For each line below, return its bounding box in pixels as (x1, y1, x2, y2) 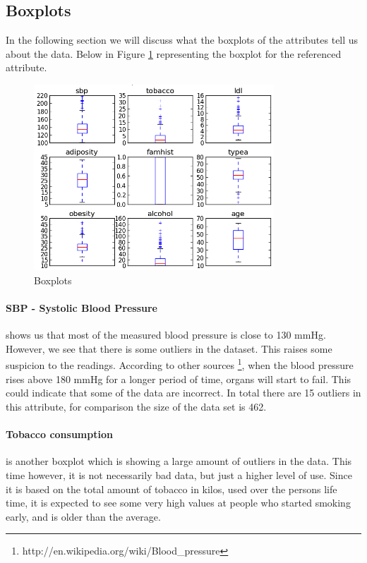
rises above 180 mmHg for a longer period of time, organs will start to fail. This (6, 371, 351, 386)
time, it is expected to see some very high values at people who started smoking (6, 495, 351, 510)
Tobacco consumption (6, 427, 113, 442)
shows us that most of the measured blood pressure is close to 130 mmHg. (6, 327, 326, 342)
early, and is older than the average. (6, 509, 161, 523)
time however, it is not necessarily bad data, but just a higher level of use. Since (6, 467, 352, 482)
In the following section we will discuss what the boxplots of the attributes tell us (6, 32, 359, 47)
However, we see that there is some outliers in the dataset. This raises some (6, 341, 332, 356)
